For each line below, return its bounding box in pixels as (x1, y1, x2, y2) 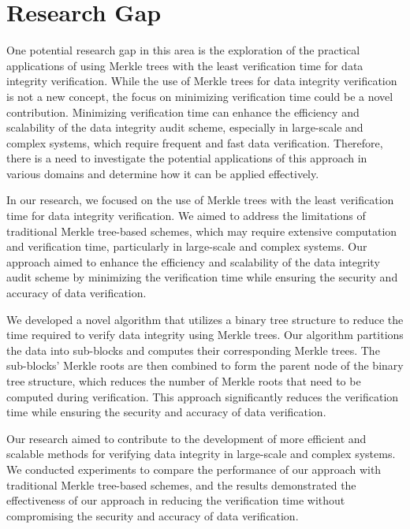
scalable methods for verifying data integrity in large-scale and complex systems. (6, 445, 396, 462)
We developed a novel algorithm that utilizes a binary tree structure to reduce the (6, 311, 404, 327)
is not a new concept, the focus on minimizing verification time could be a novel (6, 88, 393, 104)
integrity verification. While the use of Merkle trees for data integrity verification (6, 73, 397, 89)
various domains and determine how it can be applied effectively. (6, 165, 319, 181)
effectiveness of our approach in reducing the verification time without (6, 492, 345, 509)
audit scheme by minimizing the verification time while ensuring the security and (6, 269, 398, 285)
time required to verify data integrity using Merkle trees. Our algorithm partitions (6, 326, 404, 343)
